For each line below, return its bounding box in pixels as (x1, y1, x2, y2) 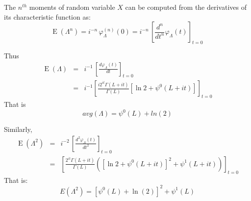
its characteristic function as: (4, 11, 91, 22)
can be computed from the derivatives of (125, 2, 247, 12)
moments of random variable (29, 2, 115, 12)
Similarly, (4, 124, 32, 134)
